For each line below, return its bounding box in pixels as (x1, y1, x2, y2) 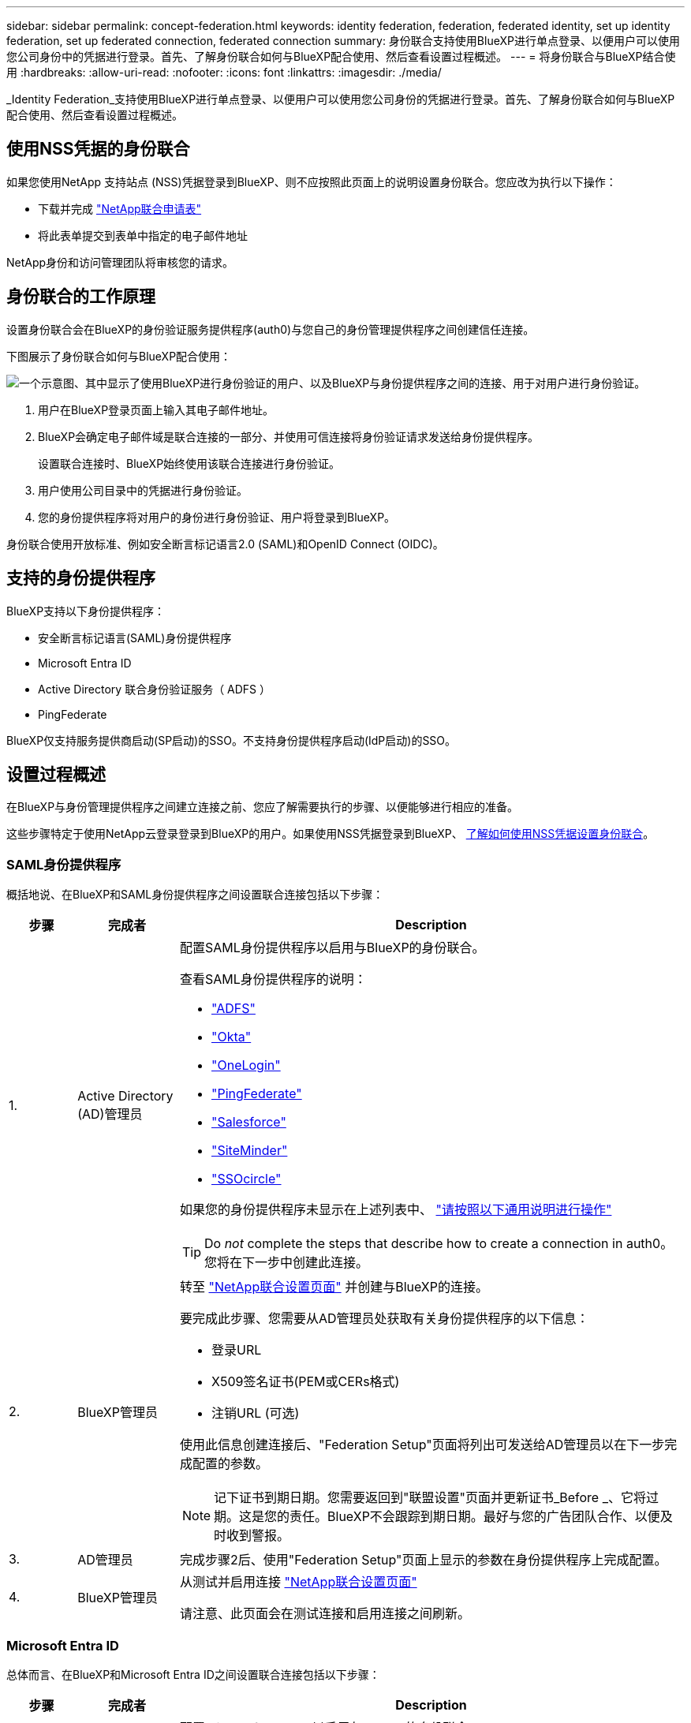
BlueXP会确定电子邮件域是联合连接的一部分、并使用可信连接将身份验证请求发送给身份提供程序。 (38, 429, 540, 443)
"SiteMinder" (211, 1142, 288, 1159)
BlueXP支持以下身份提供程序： (6, 604, 166, 618)
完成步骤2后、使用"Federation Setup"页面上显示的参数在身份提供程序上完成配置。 (179, 1552, 667, 1568)
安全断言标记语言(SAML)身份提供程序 (38, 630, 232, 645)
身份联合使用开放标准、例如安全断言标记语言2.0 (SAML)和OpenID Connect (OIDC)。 (6, 536, 444, 551)
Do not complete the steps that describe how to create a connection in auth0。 (204, 1235, 674, 1252)
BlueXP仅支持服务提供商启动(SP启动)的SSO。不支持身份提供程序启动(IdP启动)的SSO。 (6, 733, 457, 747)
